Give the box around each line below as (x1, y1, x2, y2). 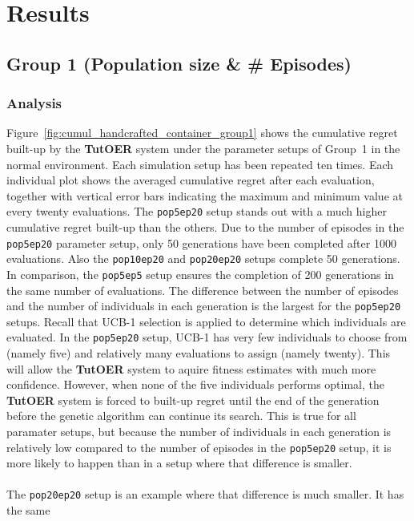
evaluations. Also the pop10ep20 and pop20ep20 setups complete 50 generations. (6, 250, 400, 267)
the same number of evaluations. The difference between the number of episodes (6, 281, 399, 298)
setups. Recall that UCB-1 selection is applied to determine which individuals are (6, 313, 406, 329)
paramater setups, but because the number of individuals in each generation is (6, 423, 392, 440)
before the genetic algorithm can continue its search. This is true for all (6, 407, 356, 424)
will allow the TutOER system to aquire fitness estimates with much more (6, 360, 376, 377)
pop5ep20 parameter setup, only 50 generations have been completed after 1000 (6, 234, 396, 251)
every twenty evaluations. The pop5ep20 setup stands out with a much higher (6, 203, 387, 220)
